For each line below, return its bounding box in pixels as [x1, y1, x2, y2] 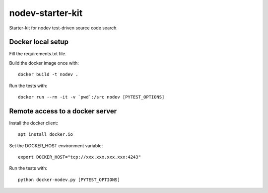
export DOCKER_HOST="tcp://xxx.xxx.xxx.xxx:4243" [18, 154, 141, 160]
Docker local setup [9, 38, 69, 46]
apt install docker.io [18, 132, 73, 137]
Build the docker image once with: [9, 60, 79, 66]
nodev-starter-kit [9, 7, 83, 18]
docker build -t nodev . [18, 72, 78, 77]
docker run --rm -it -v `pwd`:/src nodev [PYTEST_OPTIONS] [18, 95, 165, 100]
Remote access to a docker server [9, 107, 117, 115]
